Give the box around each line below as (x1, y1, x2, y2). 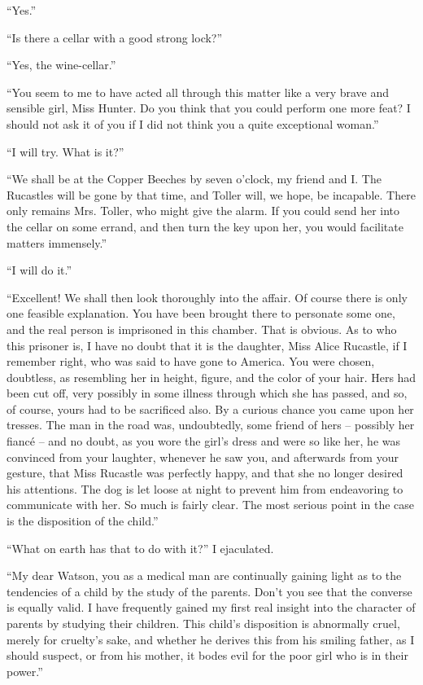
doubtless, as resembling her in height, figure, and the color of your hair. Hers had (7, 368, 416, 385)
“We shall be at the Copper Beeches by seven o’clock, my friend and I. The (7, 170, 382, 187)
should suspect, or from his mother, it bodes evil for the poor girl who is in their (7, 647, 408, 664)
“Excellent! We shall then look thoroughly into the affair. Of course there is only (7, 288, 408, 305)
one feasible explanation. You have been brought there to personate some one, (7, 305, 395, 322)
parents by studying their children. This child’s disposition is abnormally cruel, (7, 615, 400, 631)
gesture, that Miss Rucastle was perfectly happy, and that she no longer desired (7, 464, 403, 481)
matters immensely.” (7, 234, 107, 251)
